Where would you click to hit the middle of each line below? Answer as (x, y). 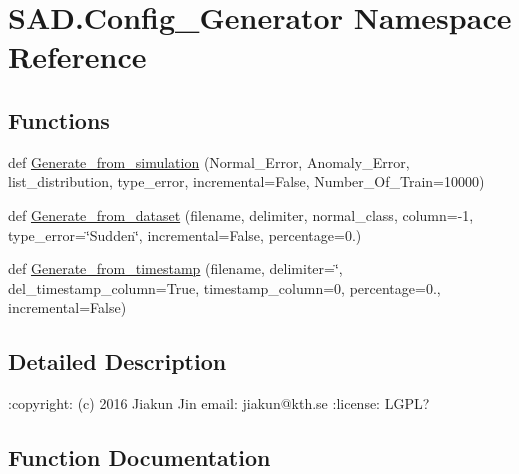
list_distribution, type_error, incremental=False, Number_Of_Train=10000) (246, 181)
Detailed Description (117, 361)
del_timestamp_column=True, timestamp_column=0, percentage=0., (224, 287)
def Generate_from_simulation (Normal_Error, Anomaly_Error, (209, 161)
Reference (77, 56)
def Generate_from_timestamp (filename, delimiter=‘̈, (175, 268)
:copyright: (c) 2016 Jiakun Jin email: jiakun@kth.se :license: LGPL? (219, 403)
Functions (59, 119)
